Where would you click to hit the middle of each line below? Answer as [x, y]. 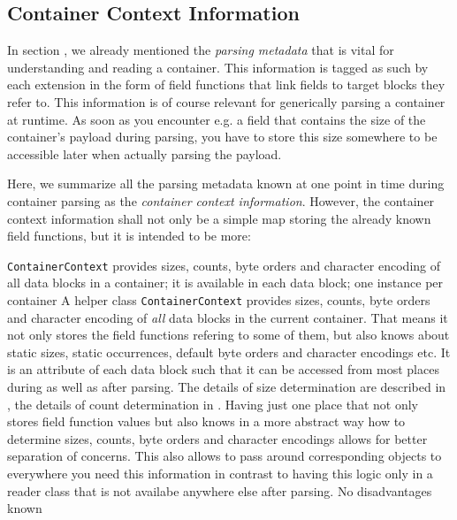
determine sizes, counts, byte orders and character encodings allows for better [217, 438]
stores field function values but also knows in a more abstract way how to [206, 421]
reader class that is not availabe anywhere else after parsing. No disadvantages [220, 490]
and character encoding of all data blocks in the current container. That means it [228, 317]
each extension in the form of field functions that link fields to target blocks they [226, 84]
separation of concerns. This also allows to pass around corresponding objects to [225, 456]
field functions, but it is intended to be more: [129, 236]
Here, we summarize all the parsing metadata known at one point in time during [226, 184]
